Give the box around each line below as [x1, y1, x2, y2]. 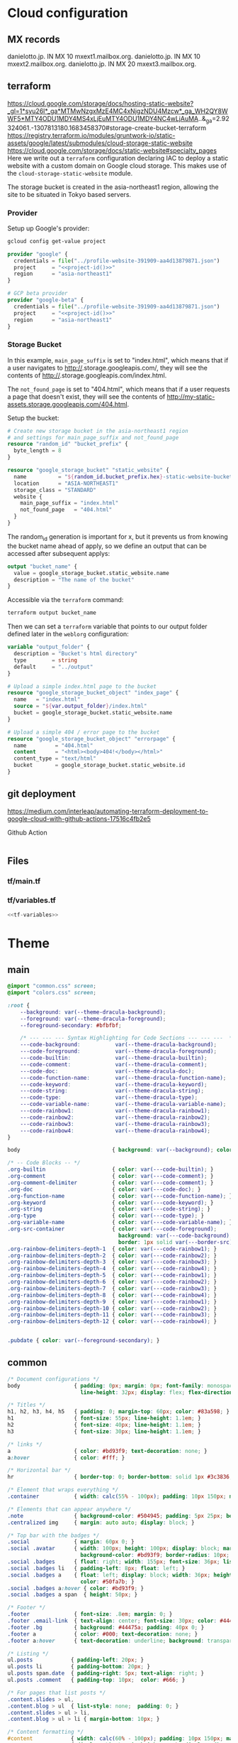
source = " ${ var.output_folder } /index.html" [13, 702, 147, 710]
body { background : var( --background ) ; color [7, 1147, 233, 1154]
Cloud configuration [7, 5, 129, 21]
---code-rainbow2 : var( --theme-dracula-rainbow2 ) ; [20, 1114, 211, 1121]
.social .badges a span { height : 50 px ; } [7, 1591, 138, 1599]
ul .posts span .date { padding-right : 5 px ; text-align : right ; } [7, 1670, 205, 1677]
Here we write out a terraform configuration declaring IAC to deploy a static [7, 154, 229, 162]
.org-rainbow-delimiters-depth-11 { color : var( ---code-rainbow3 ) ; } [7, 1312, 217, 1319]
